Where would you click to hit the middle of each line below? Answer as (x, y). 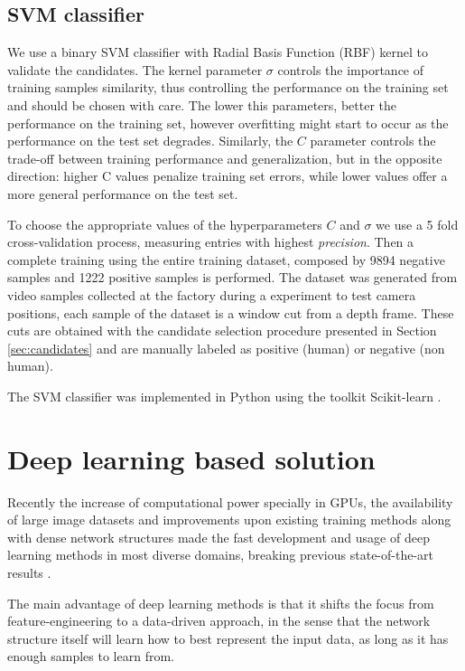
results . (29, 572)
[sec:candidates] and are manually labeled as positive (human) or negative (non (226, 348)
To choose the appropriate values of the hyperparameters (165, 224)
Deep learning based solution (191, 458)
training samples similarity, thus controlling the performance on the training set (228, 87)
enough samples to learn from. (91, 656)
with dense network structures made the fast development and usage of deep (219, 537)
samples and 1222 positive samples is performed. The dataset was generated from (232, 277)
